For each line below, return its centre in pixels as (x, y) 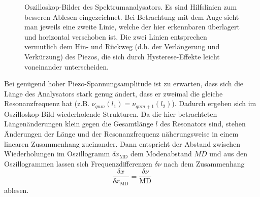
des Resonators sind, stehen (203, 124)
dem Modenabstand (161, 154)
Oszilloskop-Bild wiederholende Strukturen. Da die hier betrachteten (111, 113)
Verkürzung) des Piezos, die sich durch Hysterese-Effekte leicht (122, 56)
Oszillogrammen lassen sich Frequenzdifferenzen (78, 163)
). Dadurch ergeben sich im (214, 103)
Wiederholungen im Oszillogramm (57, 154)
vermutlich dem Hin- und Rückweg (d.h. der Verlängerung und (122, 46)
